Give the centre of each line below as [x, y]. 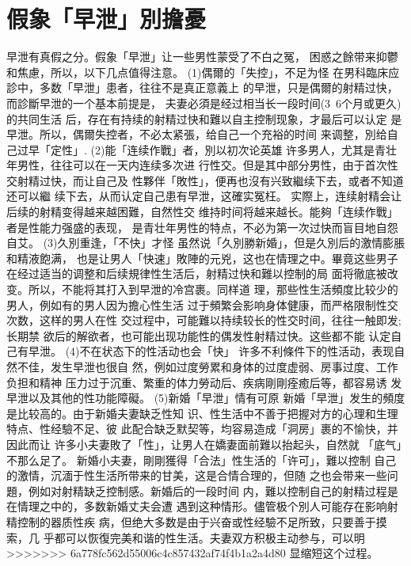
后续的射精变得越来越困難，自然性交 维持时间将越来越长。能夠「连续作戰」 [202, 212]
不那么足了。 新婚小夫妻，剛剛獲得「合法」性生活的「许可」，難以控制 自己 [202, 460]
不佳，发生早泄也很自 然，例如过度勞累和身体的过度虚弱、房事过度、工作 [207, 367]
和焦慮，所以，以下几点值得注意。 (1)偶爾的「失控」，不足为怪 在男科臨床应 [203, 72]
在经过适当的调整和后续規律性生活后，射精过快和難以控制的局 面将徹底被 [197, 274]
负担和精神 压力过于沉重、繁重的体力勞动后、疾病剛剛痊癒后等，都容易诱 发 [204, 382]
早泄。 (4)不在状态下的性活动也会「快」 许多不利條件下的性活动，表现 [211, 351]
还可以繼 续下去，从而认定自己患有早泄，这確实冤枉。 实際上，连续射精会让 [204, 196]
